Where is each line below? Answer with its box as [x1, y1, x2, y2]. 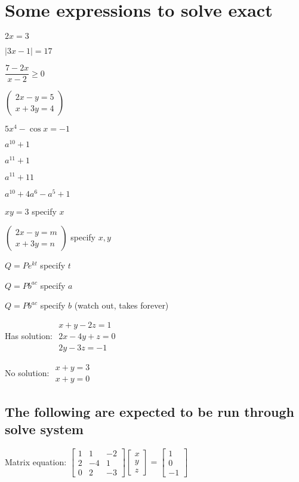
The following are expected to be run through [5, 402, 294, 420]
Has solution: [5, 330, 53, 341]
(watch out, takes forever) [74, 299, 169, 312]
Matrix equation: [5, 455, 67, 468]
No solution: [5, 366, 50, 379]
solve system [5, 419, 84, 438]
